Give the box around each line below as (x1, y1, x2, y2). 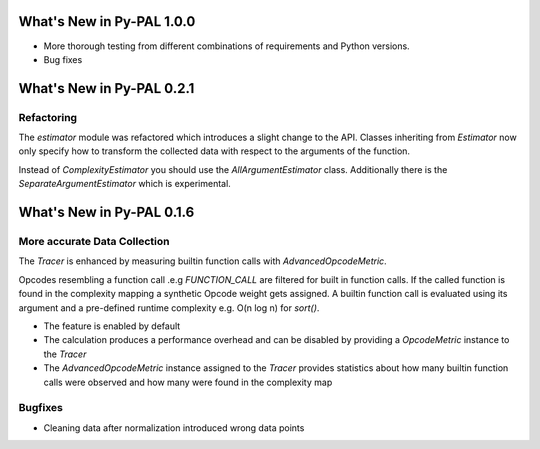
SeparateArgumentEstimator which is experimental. (18, 178, 232, 190)
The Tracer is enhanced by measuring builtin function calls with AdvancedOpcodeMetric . (18, 255, 387, 267)
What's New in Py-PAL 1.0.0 (18, 13, 196, 30)
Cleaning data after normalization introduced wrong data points (43, 421, 305, 434)
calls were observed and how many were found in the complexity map (43, 376, 333, 388)
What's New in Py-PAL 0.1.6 (18, 204, 195, 221)
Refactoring (18, 110, 78, 124)
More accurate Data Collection (18, 235, 170, 249)
